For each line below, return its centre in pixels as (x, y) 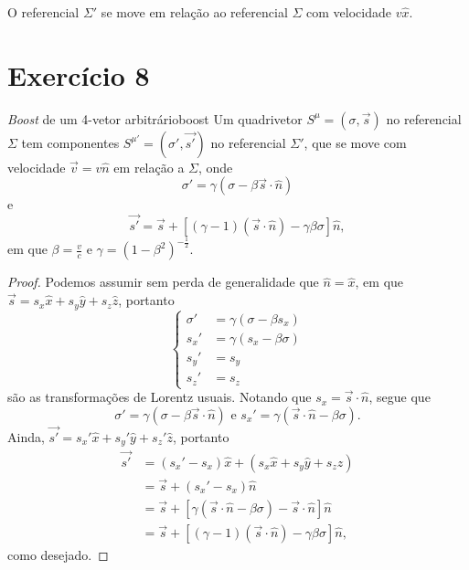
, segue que (400, 397)
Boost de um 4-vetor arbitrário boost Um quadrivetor (155, 118)
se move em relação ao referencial (194, 12)
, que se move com (355, 142)
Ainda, (26, 436)
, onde (215, 167)
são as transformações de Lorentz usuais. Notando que (160, 397)
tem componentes (70, 142)
